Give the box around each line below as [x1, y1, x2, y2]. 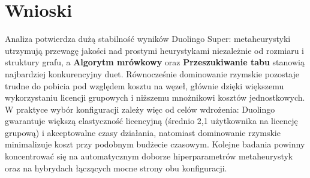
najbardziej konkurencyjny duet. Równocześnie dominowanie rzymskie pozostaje [5, 67, 299, 80]
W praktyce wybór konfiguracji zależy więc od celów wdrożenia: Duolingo [5, 102, 275, 115]
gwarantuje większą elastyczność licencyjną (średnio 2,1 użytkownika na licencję [5, 114, 298, 127]
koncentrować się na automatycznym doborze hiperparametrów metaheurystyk [5, 150, 293, 162]
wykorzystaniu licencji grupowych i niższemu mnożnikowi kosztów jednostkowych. [5, 91, 305, 104]
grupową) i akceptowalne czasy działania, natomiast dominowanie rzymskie [5, 126, 281, 138]
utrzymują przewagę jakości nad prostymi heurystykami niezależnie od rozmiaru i [5, 44, 305, 56]
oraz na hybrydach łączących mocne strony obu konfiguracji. [5, 161, 227, 174]
